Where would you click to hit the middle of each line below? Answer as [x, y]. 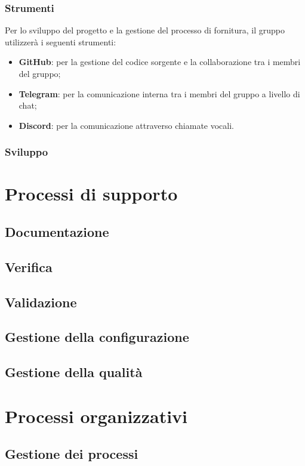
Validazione [41, 302]
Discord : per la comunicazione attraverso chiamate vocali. [126, 125]
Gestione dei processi [72, 454]
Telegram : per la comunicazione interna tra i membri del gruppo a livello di [159, 93]
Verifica [29, 266]
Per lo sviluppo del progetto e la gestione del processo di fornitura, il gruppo [145, 30]
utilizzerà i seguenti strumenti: [61, 41]
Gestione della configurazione [97, 337]
